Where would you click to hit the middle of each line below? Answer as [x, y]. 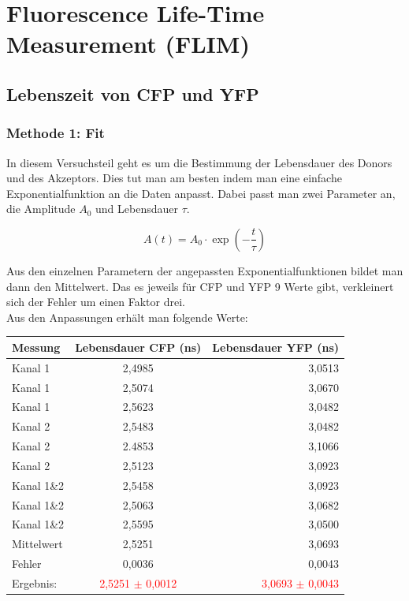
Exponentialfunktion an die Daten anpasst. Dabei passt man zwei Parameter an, [201, 193]
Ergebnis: [35, 582]
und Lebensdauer [137, 209]
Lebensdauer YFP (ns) [276, 347]
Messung [36, 347]
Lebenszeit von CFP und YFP [133, 93]
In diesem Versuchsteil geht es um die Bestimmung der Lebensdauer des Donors [199, 162]
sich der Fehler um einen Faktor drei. [96, 302]
